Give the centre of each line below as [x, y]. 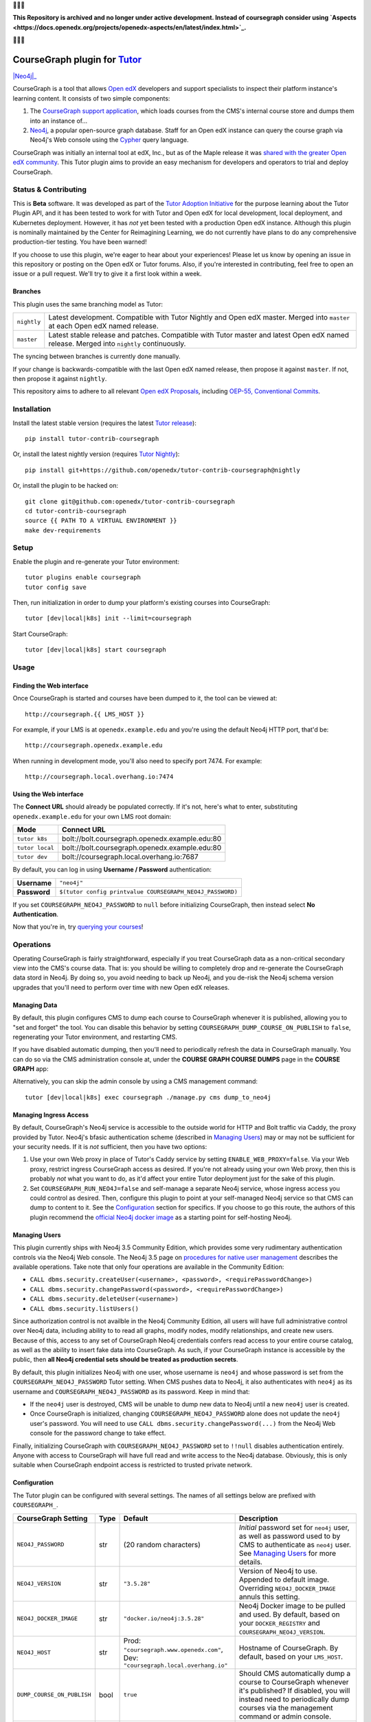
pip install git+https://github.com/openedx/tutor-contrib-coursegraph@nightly [162, 470]
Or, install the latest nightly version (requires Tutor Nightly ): [96, 454]
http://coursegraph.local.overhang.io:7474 [99, 777]
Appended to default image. [284, 1579]
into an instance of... [59, 121]
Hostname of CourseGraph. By [289, 1648]
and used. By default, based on [289, 1614]
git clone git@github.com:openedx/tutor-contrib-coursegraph [130, 501]
